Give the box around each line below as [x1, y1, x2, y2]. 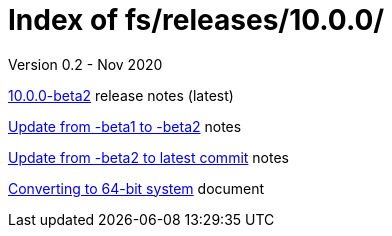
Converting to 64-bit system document [8, 179, 265, 197]
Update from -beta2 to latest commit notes [8, 148, 289, 166]
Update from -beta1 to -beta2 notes [8, 117, 242, 135]
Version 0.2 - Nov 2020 [8, 55, 163, 73]
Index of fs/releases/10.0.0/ [8, 3, 385, 37]
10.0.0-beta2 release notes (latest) [8, 86, 234, 104]
